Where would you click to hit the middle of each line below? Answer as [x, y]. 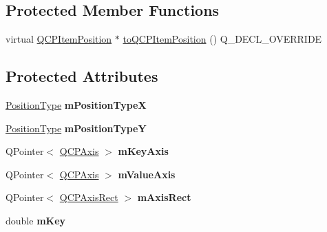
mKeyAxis [143, 151]
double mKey [36, 220]
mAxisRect [164, 197]
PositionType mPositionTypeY [76, 128]
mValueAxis [147, 174]
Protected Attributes [82, 76]
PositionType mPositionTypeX [76, 105]
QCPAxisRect [89, 197]
